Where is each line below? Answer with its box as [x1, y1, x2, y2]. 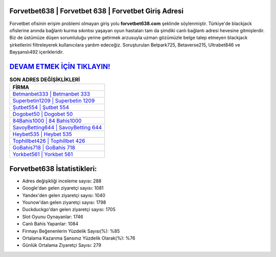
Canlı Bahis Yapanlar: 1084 [22, 221, 79, 227]
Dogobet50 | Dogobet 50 [12, 110, 73, 118]
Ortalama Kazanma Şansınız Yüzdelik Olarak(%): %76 [22, 235, 135, 241]
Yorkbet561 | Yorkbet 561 [12, 151, 73, 158]
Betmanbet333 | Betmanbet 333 [12, 90, 90, 98]
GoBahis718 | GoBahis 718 [12, 144, 76, 151]
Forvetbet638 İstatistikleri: [9, 164, 97, 173]
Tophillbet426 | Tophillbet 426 [12, 137, 85, 145]
